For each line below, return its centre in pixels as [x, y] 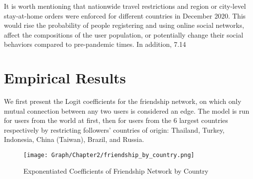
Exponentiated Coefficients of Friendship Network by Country [116, 170]
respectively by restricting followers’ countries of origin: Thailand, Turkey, [114, 129]
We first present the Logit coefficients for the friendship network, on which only [123, 101]
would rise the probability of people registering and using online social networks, [124, 25]
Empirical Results [65, 78]
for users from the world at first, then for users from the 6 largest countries [116, 120]
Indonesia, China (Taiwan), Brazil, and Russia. [74, 139]
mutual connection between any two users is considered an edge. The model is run [127, 110]
